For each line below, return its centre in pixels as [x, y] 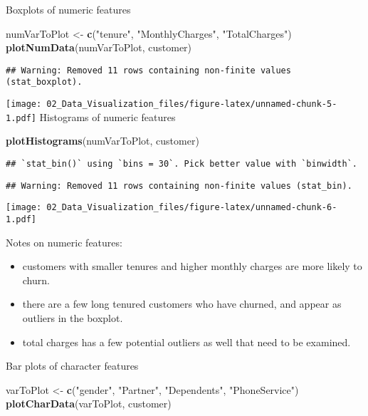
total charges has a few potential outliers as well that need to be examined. [186, 342]
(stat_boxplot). [44, 82]
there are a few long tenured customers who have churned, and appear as [182, 304]
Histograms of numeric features [107, 116]
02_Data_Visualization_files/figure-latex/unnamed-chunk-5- [192, 104]
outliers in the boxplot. [73, 318]
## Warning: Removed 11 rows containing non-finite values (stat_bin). [179, 186]
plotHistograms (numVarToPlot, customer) [102, 141]
